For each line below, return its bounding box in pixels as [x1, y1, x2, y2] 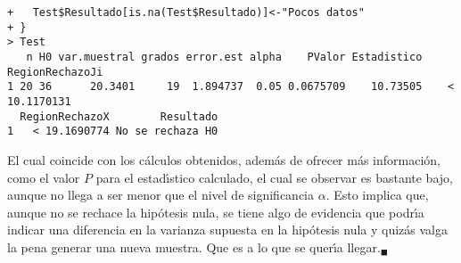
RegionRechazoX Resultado [20, 110, 218, 123]
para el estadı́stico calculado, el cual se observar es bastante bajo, [95, 168, 453, 186]
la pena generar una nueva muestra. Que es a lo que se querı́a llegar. [7, 237, 381, 256]
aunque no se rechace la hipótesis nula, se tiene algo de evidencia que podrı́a [7, 202, 424, 221]
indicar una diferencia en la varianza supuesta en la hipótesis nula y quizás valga [7, 220, 449, 239]
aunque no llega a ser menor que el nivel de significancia [7, 185, 314, 204]
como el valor [7, 168, 80, 186]
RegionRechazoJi [7, 65, 103, 78]
